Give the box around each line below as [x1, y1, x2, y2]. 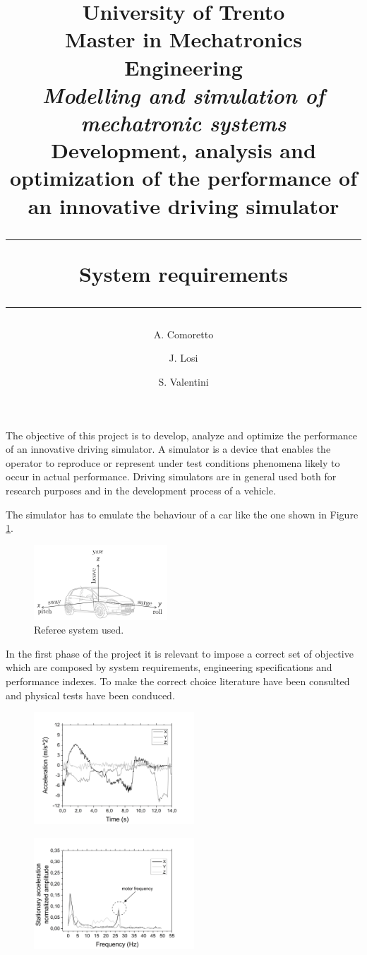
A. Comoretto [153, 326, 214, 341]
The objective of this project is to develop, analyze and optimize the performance [6, 427, 358, 442]
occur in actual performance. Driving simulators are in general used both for [6, 469, 337, 484]
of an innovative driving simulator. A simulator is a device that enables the [6, 441, 331, 456]
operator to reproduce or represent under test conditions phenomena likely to [6, 455, 340, 470]
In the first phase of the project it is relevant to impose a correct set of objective [6, 646, 354, 660]
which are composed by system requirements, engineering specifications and [6, 660, 332, 675]
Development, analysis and [51, 136, 316, 165]
